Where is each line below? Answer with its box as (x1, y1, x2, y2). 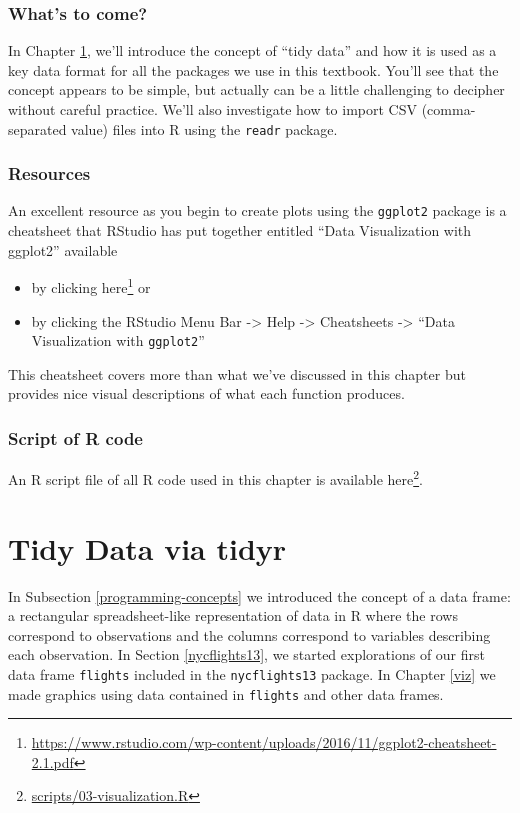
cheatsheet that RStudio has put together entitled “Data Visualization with (8, 220, 472, 241)
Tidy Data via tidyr (8, 527, 287, 568)
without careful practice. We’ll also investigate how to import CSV (8, 99, 417, 119)
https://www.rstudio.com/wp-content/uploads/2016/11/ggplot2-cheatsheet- (31, 732, 497, 753)
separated (8, 118, 67, 139)
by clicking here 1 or (31, 274, 151, 297)
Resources (8, 161, 91, 186)
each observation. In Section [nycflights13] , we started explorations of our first (8, 644, 486, 665)
